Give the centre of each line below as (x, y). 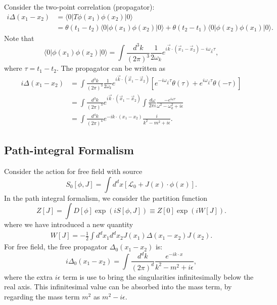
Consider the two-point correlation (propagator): (79, 7)
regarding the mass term (42, 296)
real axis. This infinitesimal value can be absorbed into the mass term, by (118, 287)
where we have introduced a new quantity (69, 224)
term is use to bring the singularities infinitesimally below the (158, 276)
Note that (19, 38)
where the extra (29, 276)
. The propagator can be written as (111, 68)
